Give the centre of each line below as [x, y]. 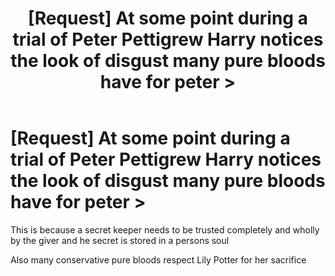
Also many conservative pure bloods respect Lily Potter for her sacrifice [158, 259]
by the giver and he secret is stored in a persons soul [120, 240]
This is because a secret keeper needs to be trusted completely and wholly [165, 229]
